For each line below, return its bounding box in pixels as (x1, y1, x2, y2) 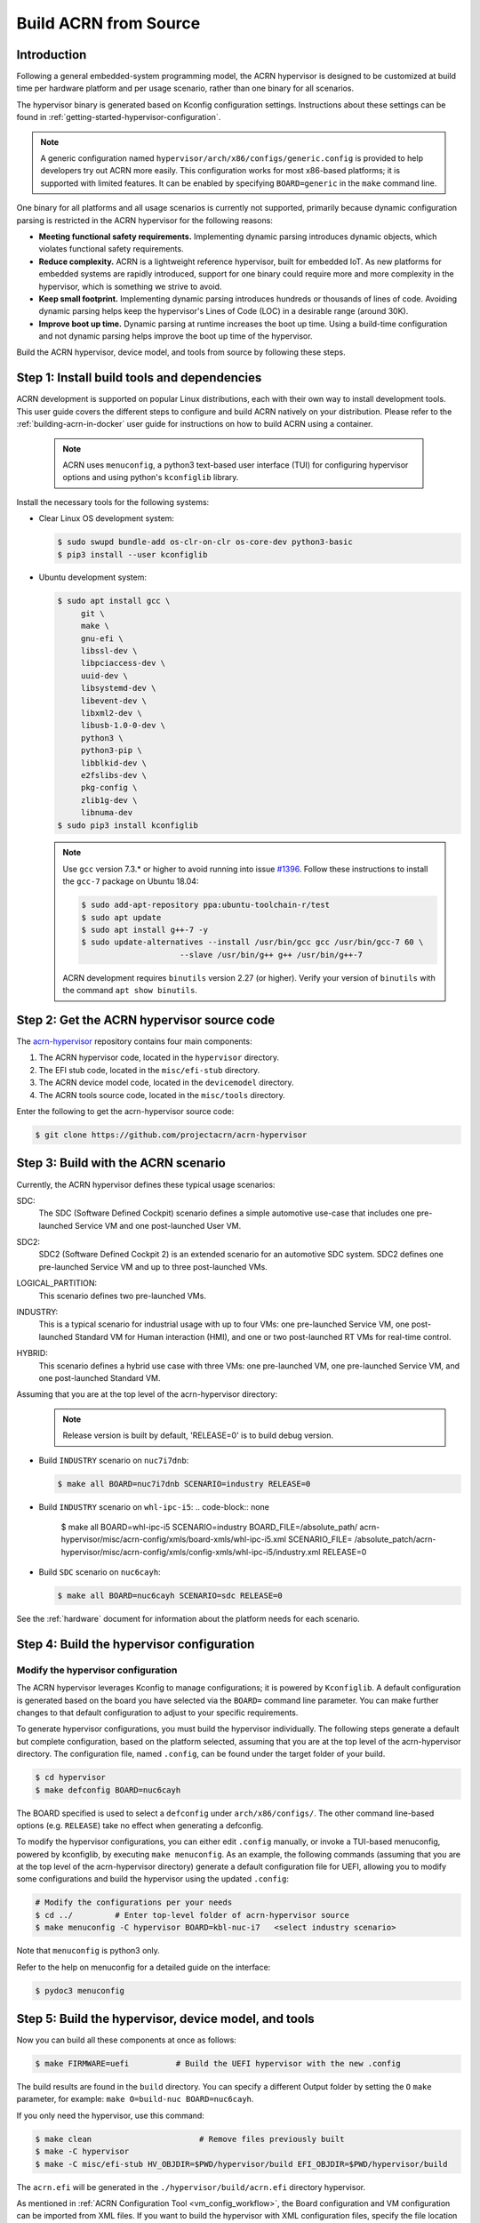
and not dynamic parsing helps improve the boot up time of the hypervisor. (38, 331, 313, 341)
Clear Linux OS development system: (38, 513, 175, 524)
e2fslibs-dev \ (80, 770, 147, 780)
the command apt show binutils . (62, 985, 197, 996)
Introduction (16, 47, 87, 62)
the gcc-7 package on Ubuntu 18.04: (62, 876, 199, 887)
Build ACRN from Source (16, 13, 201, 33)
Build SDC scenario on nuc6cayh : (38, 1567, 161, 1577)
